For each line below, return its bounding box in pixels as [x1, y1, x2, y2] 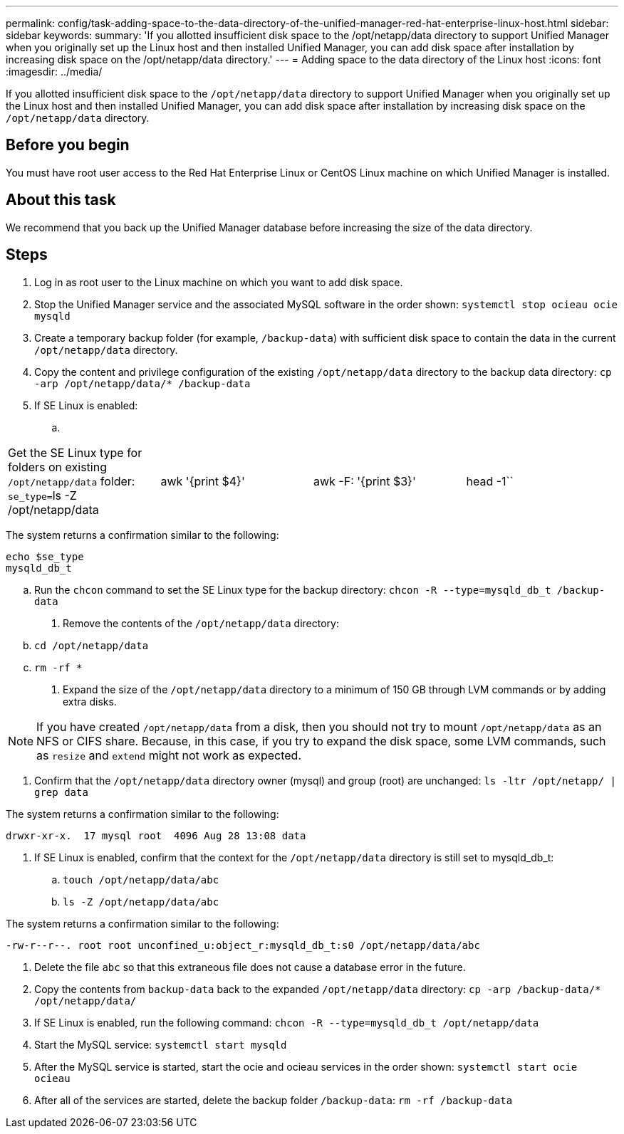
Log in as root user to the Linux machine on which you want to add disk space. [34, 275, 403, 288]
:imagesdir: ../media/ [6, 65, 103, 78]
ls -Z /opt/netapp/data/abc [63, 896, 219, 908]
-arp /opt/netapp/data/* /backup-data [34, 377, 251, 389]
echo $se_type [6, 550, 84, 562]
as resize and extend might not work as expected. [36, 747, 302, 762]
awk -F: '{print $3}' [313, 473, 416, 488]
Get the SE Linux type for [8, 445, 142, 460]
